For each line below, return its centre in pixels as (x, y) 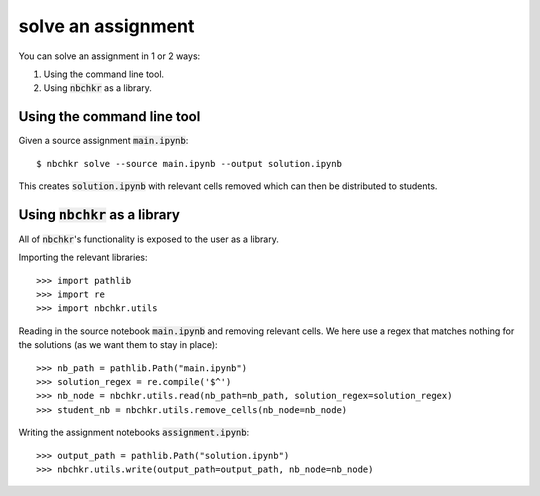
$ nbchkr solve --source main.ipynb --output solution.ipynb (189, 163)
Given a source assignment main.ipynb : (103, 141)
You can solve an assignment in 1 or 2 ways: (109, 56)
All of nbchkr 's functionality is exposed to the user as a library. (148, 239)
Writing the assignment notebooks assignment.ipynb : (134, 432)
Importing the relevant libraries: (83, 257)
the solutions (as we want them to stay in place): (118, 345)
